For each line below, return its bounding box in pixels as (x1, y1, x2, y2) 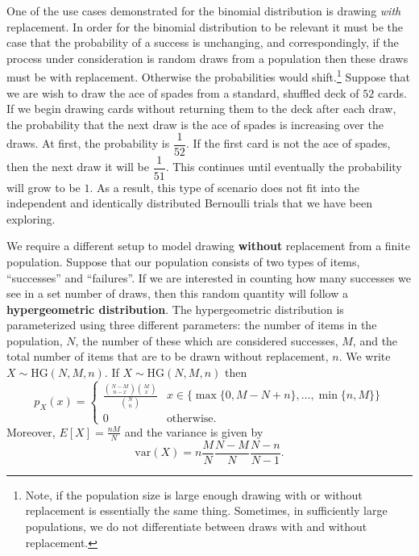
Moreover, (6, 423, 56, 440)
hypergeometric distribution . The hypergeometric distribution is (6, 300, 344, 317)
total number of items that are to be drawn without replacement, (6, 348, 329, 365)
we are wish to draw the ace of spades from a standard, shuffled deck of (6, 84, 359, 101)
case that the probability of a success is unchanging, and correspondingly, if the (6, 34, 399, 51)
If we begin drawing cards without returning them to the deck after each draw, (6, 100, 396, 117)
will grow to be (6, 178, 81, 195)
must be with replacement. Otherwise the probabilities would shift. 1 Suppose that (6, 66, 411, 86)
